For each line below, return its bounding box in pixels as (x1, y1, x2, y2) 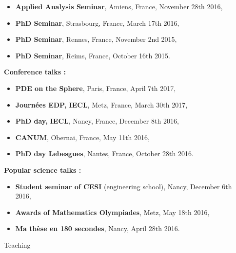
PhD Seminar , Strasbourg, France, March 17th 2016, (15, 18, 179, 28)
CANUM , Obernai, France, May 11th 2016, (15, 132, 150, 142)
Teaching (4, 239, 31, 250)
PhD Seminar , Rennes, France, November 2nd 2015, (15, 34, 177, 44)
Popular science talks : (4, 164, 81, 175)
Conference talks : (4, 67, 66, 77)
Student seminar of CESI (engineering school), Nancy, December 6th (15, 181, 232, 191)
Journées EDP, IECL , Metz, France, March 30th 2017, (15, 99, 188, 109)
